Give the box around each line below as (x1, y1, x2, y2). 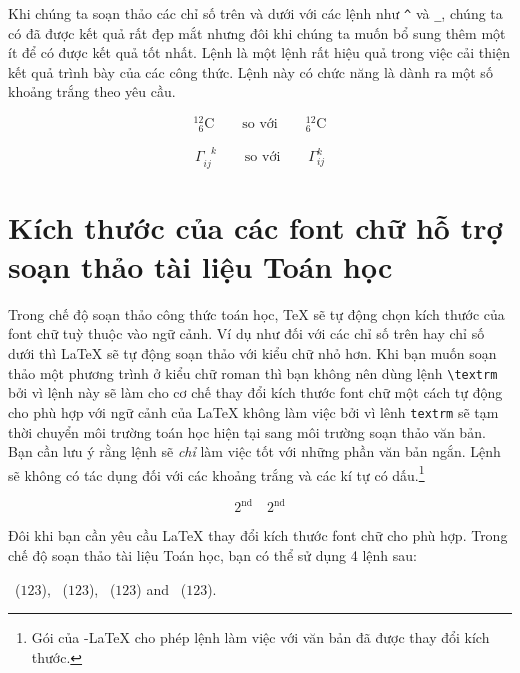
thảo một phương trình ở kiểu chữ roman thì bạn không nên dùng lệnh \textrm (8, 362, 498, 383)
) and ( (136, 578, 187, 599)
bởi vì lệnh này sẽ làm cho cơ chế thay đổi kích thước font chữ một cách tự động (8, 382, 503, 403)
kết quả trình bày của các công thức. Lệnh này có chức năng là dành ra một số (8, 61, 493, 82)
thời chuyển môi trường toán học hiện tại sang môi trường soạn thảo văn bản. (8, 421, 486, 442)
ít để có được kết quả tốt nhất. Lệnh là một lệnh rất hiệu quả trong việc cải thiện (8, 42, 510, 63)
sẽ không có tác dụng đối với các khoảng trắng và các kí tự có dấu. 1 (8, 461, 425, 485)
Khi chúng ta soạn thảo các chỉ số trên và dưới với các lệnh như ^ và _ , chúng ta (8, 3, 503, 23)
